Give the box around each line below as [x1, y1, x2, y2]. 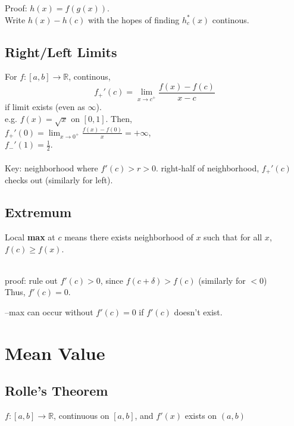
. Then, [105, 112, 132, 124]
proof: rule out [5, 274, 58, 286]
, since [100, 274, 124, 286]
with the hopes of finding [87, 13, 180, 26]
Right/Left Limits [5, 42, 117, 61]
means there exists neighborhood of [64, 231, 193, 243]
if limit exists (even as [5, 101, 85, 113]
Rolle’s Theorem [5, 381, 108, 400]
